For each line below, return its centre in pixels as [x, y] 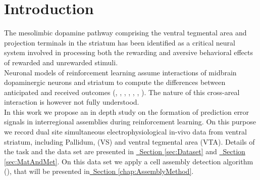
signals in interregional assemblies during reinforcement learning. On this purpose [130, 122]
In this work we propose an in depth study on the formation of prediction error [127, 111]
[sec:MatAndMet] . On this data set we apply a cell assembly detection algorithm [129, 161]
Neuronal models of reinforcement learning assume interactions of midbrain [120, 72]
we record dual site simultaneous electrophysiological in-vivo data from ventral [125, 132]
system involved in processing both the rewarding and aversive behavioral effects [128, 52]
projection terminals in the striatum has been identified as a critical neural [120, 42]
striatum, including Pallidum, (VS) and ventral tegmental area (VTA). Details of [129, 141]
